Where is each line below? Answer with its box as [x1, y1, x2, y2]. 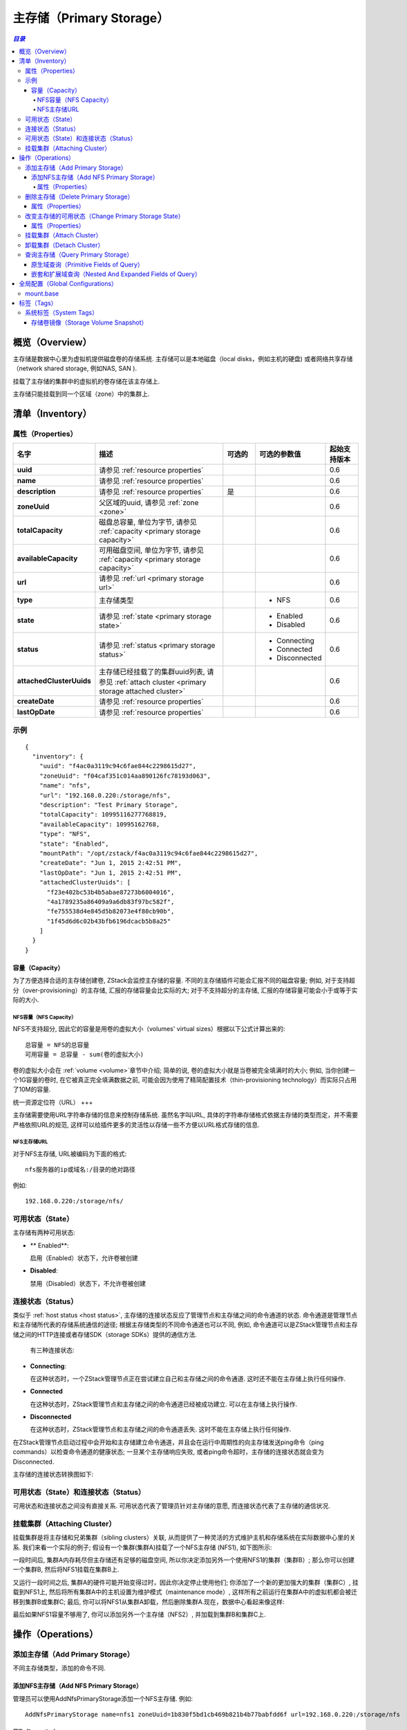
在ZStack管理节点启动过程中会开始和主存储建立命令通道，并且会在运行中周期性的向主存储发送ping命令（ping [12, 1438, 324, 1446]
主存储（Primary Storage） [12, 10, 169, 26]
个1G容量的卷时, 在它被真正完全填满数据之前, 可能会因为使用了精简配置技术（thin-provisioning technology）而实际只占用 [12, 1075, 357, 1084]
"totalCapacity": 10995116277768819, [39, 810, 167, 819]
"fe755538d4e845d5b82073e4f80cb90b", [46, 907, 175, 916]
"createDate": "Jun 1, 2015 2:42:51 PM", [39, 859, 182, 867]
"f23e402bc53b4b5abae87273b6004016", [46, 888, 175, 896]
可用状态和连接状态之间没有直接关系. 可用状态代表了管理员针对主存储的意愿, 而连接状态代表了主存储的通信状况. [12, 1502, 330, 1510]
